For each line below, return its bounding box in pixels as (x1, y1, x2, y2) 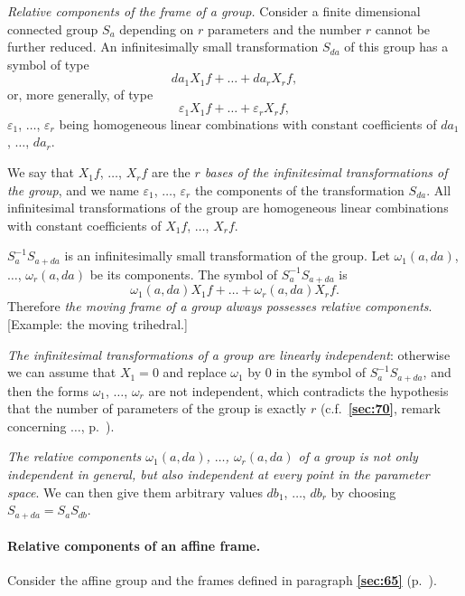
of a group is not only (298, 447, 418, 466)
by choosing (330, 482, 396, 501)
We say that (7, 163, 74, 182)
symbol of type (7, 54, 89, 73)
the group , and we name (7, 180, 139, 199)
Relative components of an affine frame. (7, 536, 261, 555)
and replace (163, 363, 227, 382)
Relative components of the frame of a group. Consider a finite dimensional (7, 2, 421, 20)
